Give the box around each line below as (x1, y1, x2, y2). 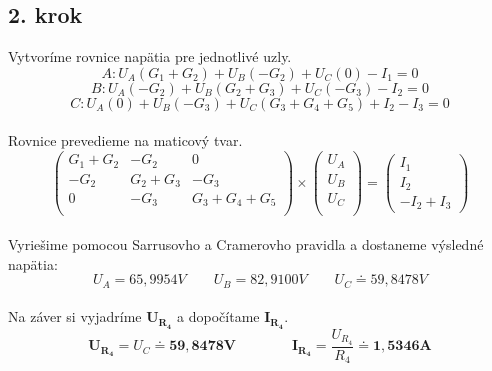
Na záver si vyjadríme (8, 306, 142, 327)
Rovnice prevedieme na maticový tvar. (8, 130, 243, 151)
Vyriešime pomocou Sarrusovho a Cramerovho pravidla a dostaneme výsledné (8, 234, 484, 255)
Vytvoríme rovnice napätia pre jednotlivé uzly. (8, 46, 292, 67)
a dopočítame (177, 306, 260, 327)
